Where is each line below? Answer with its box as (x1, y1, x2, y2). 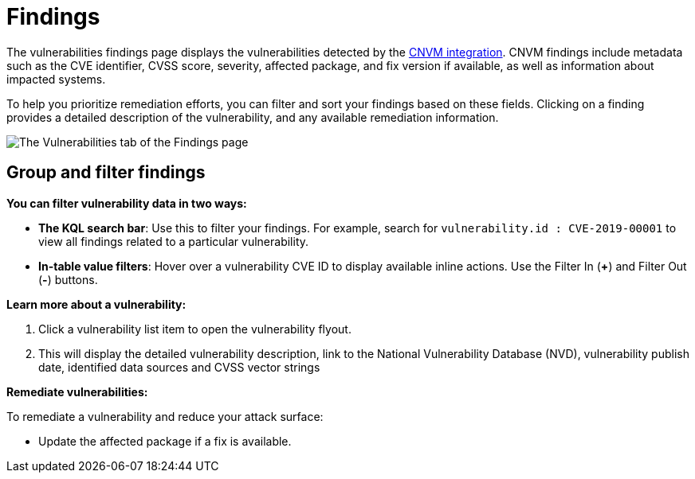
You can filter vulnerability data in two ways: (6, 196, 247, 210)
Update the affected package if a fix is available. (38, 434, 292, 448)
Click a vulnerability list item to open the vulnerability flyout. (38, 321, 351, 336)
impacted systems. (6, 72, 106, 86)
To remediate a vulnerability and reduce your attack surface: (6, 409, 324, 423)
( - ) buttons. (38, 272, 98, 286)
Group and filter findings (6, 162, 206, 183)
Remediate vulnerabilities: (6, 384, 148, 399)
